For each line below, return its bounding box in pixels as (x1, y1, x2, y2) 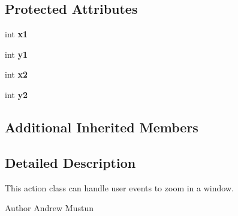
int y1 (5, 48, 28, 60)
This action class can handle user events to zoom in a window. (5, 181, 234, 194)
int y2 (5, 88, 28, 100)
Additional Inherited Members (5, 117, 198, 136)
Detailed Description (5, 153, 136, 171)
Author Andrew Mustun (5, 202, 94, 214)
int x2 (5, 68, 28, 81)
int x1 (5, 28, 28, 40)
